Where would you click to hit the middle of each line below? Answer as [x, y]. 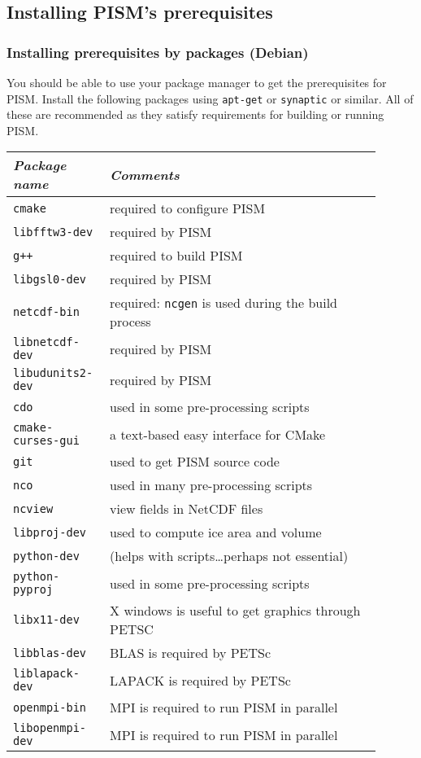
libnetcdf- [46, 342]
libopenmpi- [50, 728]
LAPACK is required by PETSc [200, 680]
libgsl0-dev [50, 279]
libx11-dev [46, 620]
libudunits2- [53, 373]
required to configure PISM [188, 208]
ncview [33, 508]
